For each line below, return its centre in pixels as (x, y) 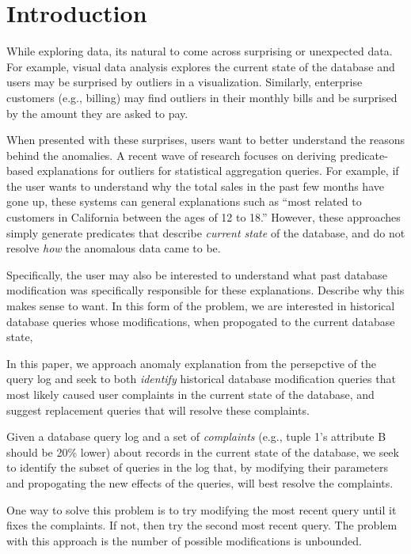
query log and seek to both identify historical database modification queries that (201, 379)
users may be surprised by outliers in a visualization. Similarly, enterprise (185, 82)
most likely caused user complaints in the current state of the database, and (190, 394)
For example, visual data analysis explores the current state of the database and (201, 66)
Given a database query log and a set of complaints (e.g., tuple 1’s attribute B (196, 436)
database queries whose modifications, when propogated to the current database (201, 321)
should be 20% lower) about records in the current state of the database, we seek (203, 452)
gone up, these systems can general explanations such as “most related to (184, 201)
